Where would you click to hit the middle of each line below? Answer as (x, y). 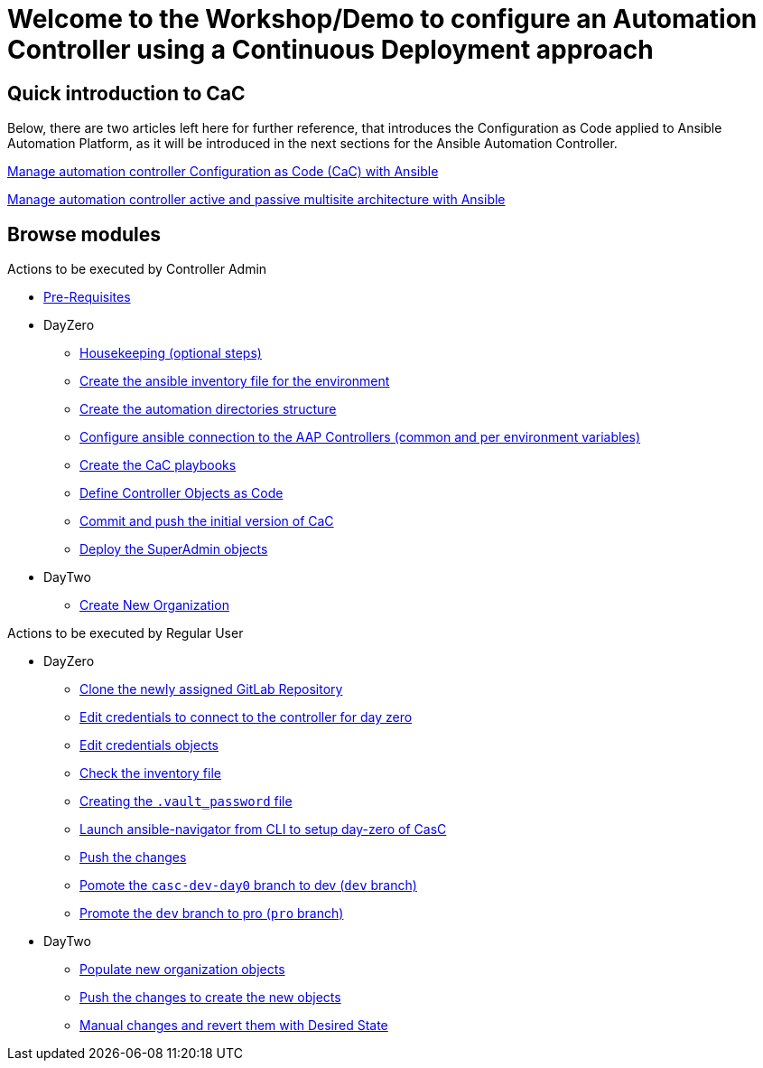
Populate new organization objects (182, 970)
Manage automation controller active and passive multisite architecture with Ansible (256, 200)
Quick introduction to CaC (126, 93)
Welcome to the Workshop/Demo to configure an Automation (382, 19)
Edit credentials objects (149, 745)
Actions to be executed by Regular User (126, 633)
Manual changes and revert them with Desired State (234, 1026)
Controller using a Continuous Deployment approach (330, 50)
